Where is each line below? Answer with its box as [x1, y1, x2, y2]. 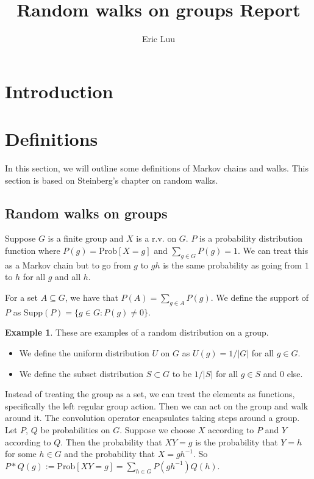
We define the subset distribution [19, 367, 144, 380]
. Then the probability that [60, 435, 162, 448]
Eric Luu [141, 32, 176, 45]
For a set [5, 291, 38, 303]
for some [5, 447, 37, 460]
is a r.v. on [136, 232, 177, 245]
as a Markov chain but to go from [5, 258, 131, 271]
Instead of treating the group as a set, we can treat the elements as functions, [5, 387, 295, 400]
